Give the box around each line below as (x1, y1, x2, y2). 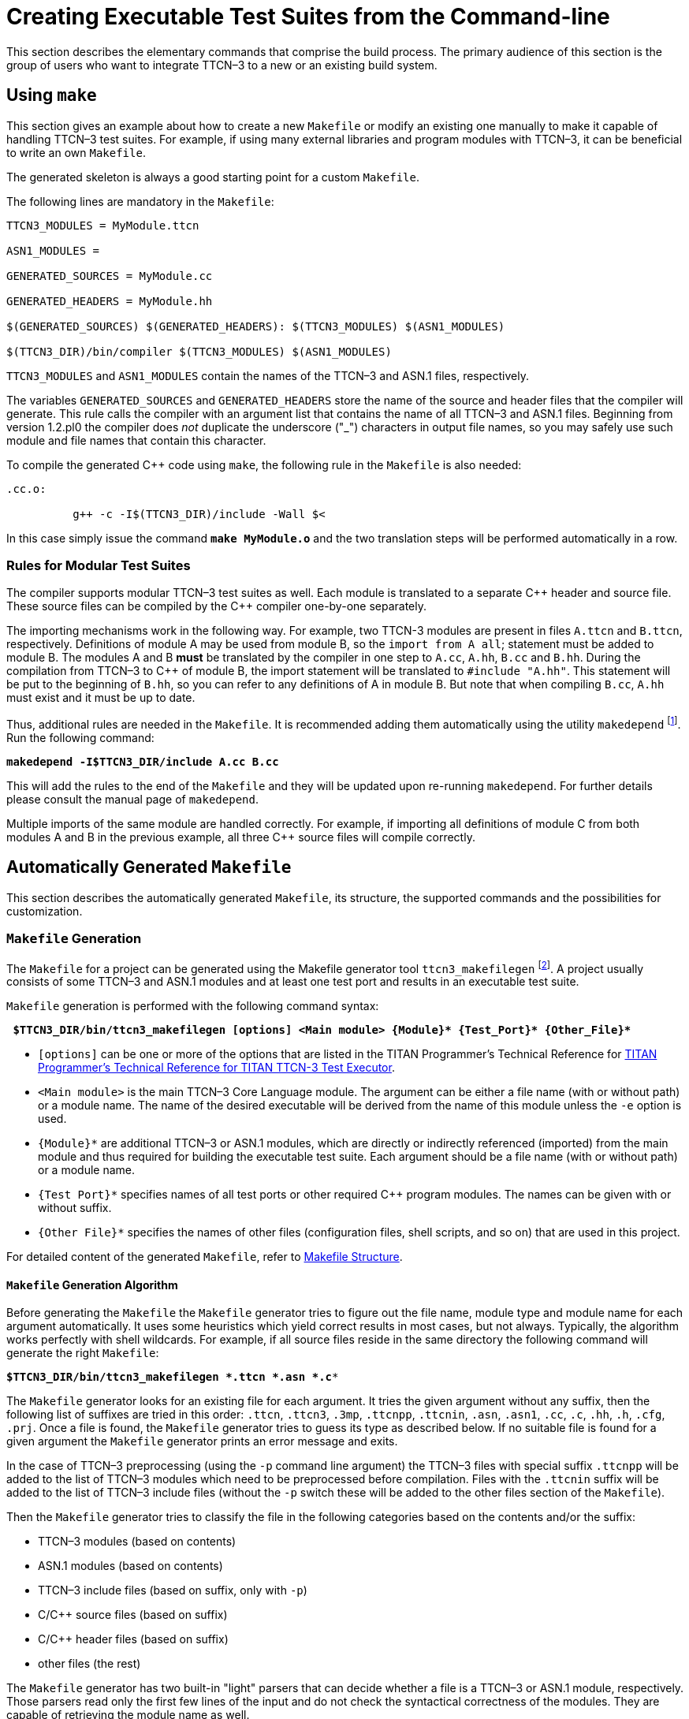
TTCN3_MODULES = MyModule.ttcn (6, 218, 199, 232)
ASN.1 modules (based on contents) (38, 1559, 223, 1573)
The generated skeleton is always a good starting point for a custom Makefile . (6, 170, 419, 184)
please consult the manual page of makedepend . (6, 792, 259, 806)
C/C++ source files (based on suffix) (38, 1608, 228, 1622)
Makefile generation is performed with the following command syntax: (6, 999, 379, 1013)
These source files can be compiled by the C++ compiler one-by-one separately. (6, 599, 426, 613)
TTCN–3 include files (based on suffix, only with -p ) (38, 1583, 307, 1598)
